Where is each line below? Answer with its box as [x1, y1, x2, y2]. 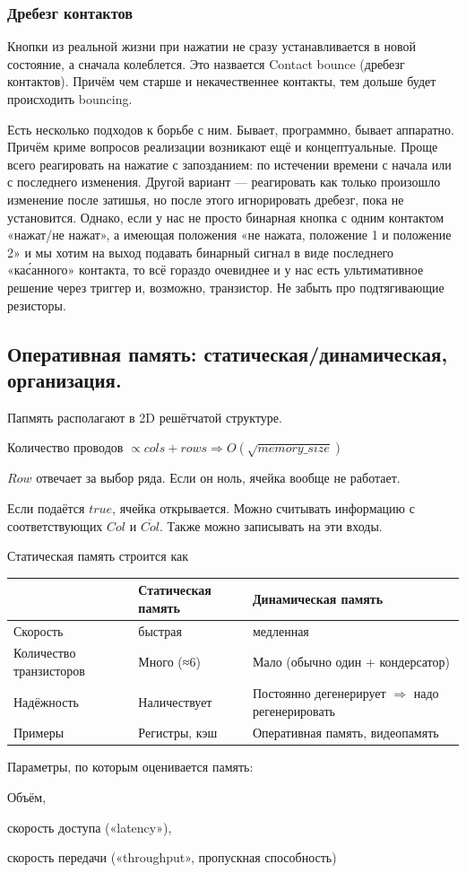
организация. [7, 365, 122, 393]
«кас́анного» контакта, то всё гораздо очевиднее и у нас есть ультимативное [7, 260, 424, 279]
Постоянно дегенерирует [252, 683, 386, 702]
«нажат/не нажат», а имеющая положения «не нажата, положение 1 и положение [7, 225, 452, 244]
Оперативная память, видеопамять [252, 723, 439, 742]
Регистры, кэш [138, 723, 218, 742]
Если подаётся [7, 498, 85, 517]
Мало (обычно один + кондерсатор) [252, 652, 450, 671]
